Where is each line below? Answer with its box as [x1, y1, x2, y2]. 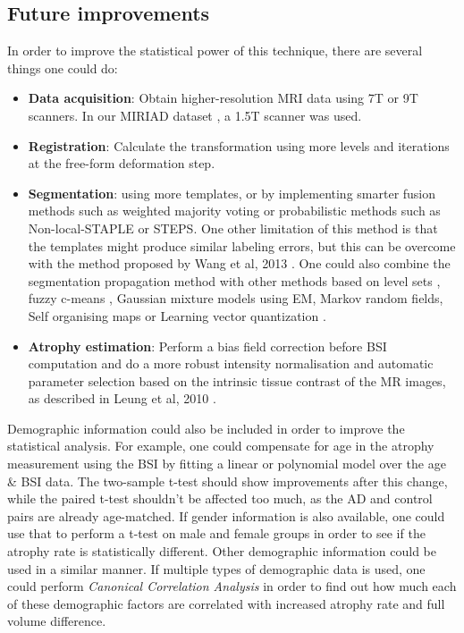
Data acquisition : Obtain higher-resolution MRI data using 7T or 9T [28, 89, 418, 107]
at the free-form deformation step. [28, 154, 215, 173]
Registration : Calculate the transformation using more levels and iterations [28, 136, 450, 155]
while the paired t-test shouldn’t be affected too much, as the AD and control [7, 489, 433, 508]
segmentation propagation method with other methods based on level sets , [28, 271, 441, 290]
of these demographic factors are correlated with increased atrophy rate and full [7, 594, 445, 612]
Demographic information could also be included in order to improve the [7, 418, 405, 437]
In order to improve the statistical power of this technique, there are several [7, 41, 423, 60]
